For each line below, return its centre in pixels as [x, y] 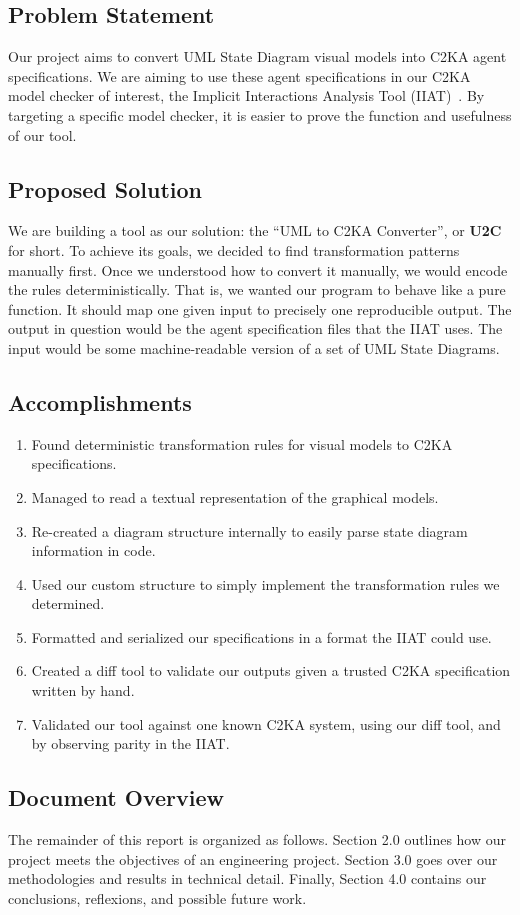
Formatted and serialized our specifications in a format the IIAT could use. [261, 636]
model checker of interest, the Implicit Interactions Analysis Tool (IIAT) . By [246, 95]
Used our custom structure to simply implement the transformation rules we [265, 583]
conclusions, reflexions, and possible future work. [157, 897]
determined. [68, 603]
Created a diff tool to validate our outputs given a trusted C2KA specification [271, 670]
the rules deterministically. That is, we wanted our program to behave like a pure [257, 289]
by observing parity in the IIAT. [130, 743]
